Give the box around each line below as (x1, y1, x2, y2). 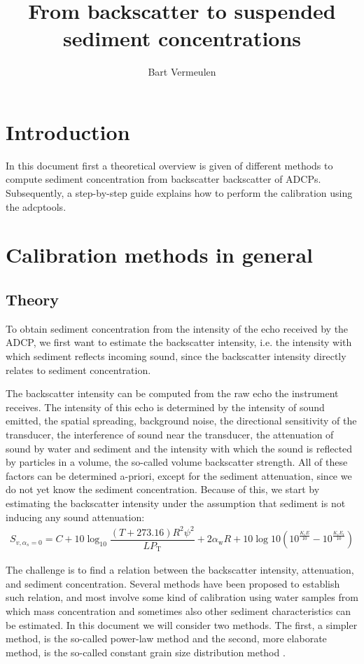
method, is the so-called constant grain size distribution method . (6, 644, 286, 659)
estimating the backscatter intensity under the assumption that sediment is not (6, 495, 346, 510)
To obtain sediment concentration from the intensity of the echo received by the (6, 321, 349, 336)
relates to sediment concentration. (6, 362, 151, 377)
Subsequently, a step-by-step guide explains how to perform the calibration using (6, 186, 353, 200)
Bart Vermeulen (148, 64, 216, 79)
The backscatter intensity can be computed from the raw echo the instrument (6, 386, 339, 401)
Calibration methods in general (6, 240, 313, 269)
